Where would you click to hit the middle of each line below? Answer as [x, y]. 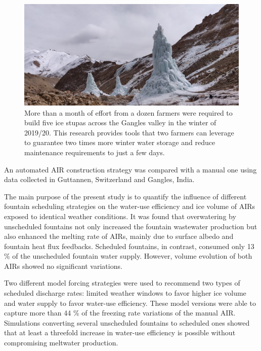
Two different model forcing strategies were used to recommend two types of [122, 283]
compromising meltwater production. [61, 343]
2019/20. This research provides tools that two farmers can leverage [129, 132]
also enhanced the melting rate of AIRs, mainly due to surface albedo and [119, 236]
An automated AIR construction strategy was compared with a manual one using [130, 169]
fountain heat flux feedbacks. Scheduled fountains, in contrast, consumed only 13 [129, 246]
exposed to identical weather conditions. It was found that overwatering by [120, 216]
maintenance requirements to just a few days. [95, 152]
